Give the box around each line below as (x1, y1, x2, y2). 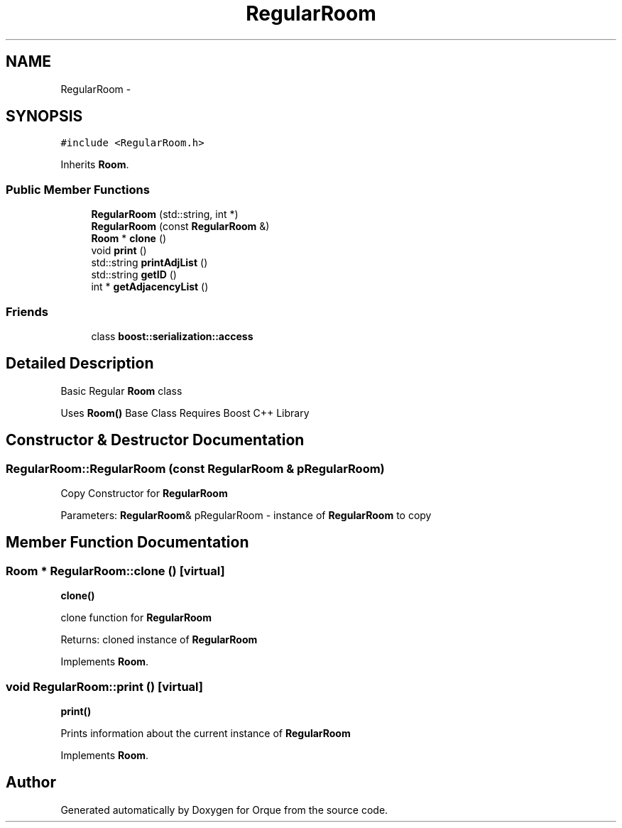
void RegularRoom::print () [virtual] (6, 679, 203, 694)
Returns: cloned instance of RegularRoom (60, 633, 258, 646)
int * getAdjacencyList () (91, 280, 209, 293)
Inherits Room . (60, 158, 129, 171)
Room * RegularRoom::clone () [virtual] (6, 563, 225, 578)
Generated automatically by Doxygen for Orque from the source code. (60, 803, 388, 816)
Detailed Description (6, 354, 154, 373)
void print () (91, 244, 147, 257)
